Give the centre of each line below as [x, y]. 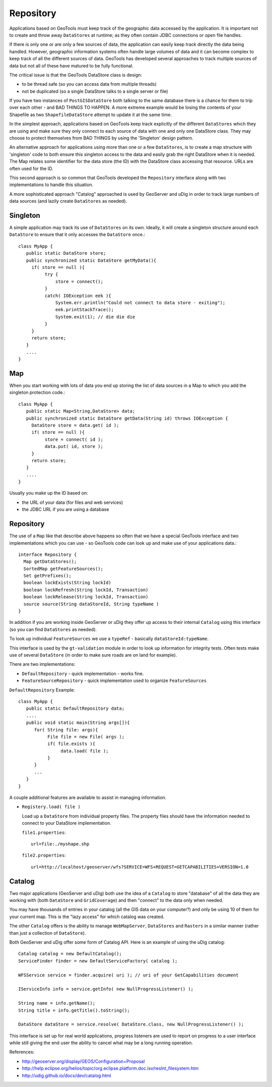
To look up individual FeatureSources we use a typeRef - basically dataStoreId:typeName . [109, 639]
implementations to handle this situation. [51, 185]
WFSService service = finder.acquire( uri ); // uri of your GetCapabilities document [128, 975]
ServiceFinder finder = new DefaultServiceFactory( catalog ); [98, 961]
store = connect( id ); [74, 439]
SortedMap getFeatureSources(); [63, 568]
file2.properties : [44, 855]
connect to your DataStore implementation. [66, 823]
